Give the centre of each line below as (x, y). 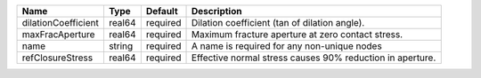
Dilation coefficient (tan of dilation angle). (278, 23)
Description (217, 11)
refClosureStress (57, 58)
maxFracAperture (58, 34)
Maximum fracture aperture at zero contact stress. (298, 34)
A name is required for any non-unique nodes (287, 46)
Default (162, 11)
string (121, 46)
